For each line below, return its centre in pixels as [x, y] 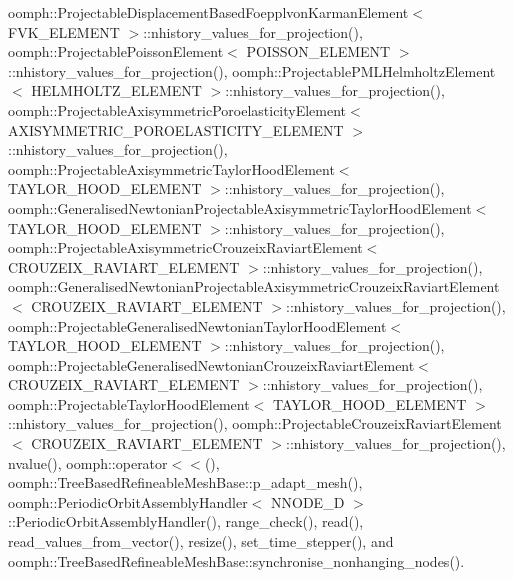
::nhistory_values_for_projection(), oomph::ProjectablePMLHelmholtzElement [252, 70]
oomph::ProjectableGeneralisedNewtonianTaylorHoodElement [197, 325]
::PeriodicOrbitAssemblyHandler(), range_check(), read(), [186, 521]
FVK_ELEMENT [64, 31]
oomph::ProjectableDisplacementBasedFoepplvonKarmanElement [208, 12]
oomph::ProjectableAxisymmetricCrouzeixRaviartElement [185, 247]
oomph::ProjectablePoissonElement [116, 51]
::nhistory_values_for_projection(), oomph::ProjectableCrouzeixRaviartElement [255, 423]
